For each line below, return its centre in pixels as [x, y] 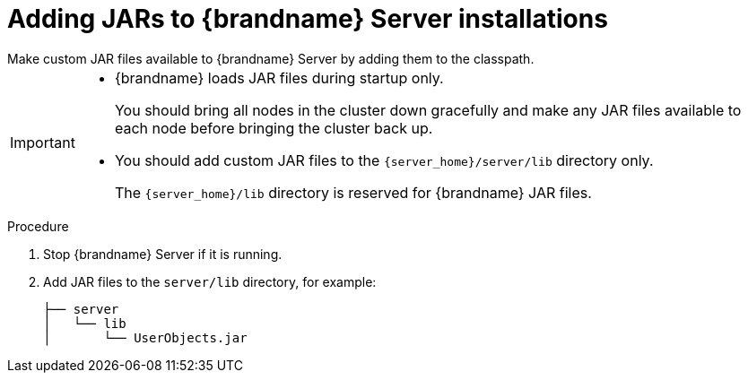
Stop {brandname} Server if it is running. [163, 254]
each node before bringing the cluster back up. [274, 128]
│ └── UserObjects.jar [145, 337]
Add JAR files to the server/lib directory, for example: [210, 281]
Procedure [38, 226]
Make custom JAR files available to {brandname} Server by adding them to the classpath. [271, 58]
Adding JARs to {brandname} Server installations [308, 19]
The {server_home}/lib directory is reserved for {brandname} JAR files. [353, 192]
